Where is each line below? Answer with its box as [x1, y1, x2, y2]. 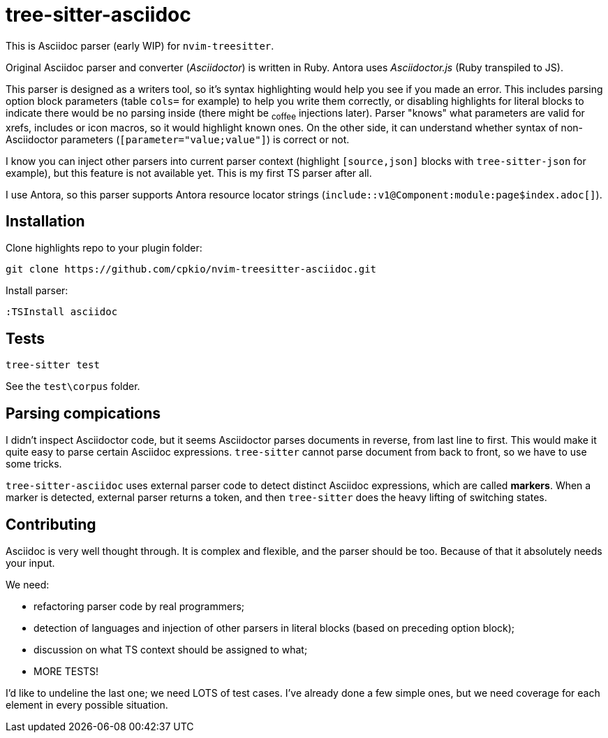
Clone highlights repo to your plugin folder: [6, 242, 202, 254]
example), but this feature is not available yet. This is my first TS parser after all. [6, 166, 372, 179]
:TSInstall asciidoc [6, 306, 118, 318]
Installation [6, 212, 85, 230]
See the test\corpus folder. [6, 380, 140, 393]
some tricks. [6, 458, 62, 470]
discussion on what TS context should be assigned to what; [34, 643, 308, 656]
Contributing [6, 515, 96, 533]
